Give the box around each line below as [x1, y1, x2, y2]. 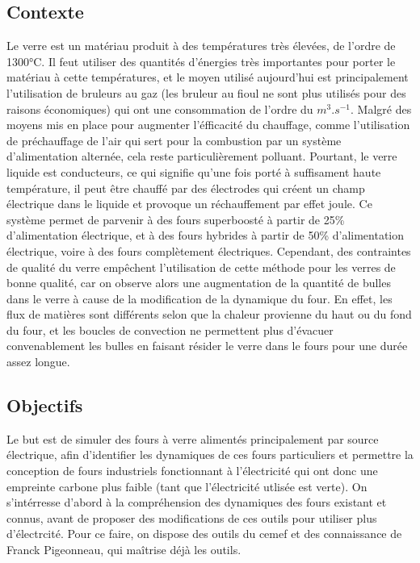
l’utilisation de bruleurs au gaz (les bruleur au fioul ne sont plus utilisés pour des [6, 84, 406, 101]
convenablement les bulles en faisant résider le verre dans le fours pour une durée [6, 337, 408, 354]
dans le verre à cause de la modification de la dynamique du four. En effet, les [6, 290, 393, 307]
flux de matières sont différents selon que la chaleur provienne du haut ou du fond [6, 306, 412, 323]
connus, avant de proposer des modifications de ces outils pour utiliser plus [6, 509, 377, 526]
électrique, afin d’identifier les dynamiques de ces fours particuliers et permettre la [6, 446, 414, 463]
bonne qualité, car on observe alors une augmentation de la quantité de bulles [6, 274, 391, 291]
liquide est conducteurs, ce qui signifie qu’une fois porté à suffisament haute [6, 163, 381, 180]
